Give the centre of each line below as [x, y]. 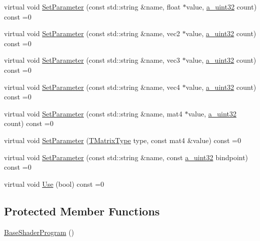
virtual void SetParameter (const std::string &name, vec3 [92, 60]
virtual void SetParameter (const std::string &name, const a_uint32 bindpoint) [126, 157]
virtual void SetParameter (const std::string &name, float [92, 7]
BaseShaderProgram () [39, 232]
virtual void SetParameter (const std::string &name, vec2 [92, 33]
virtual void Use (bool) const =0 [54, 184]
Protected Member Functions [82, 211]
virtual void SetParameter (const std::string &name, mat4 [93, 113]
